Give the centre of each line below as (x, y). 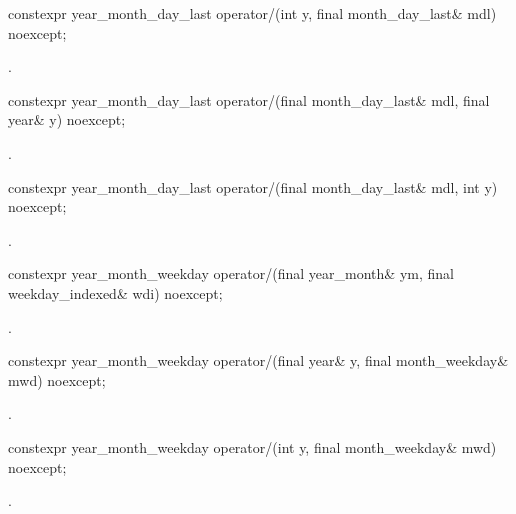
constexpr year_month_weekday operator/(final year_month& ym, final (231, 273)
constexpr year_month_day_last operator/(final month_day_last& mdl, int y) (253, 186)
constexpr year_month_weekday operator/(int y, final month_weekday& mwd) (252, 446)
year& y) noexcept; (67, 119)
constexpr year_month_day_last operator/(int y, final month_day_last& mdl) (252, 13)
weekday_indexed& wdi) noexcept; (115, 292)
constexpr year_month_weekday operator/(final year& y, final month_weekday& (258, 360)
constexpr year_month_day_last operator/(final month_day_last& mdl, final (249, 99)
